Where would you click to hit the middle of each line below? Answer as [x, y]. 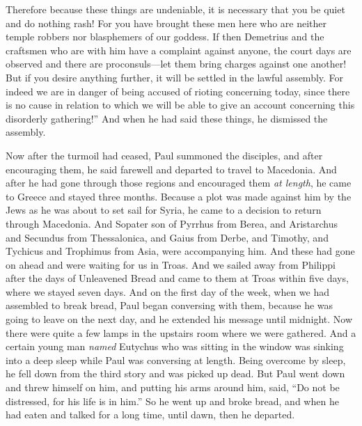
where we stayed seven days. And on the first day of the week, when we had [168, 291]
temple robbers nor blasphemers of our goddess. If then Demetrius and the [165, 37]
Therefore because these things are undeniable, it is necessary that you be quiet [175, 9]
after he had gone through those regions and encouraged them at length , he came [179, 183]
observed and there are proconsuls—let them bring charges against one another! [176, 64]
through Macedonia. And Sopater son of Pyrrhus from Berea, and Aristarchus [172, 223]
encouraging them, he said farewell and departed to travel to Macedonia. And [171, 169]
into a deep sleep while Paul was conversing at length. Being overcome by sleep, [176, 360]
